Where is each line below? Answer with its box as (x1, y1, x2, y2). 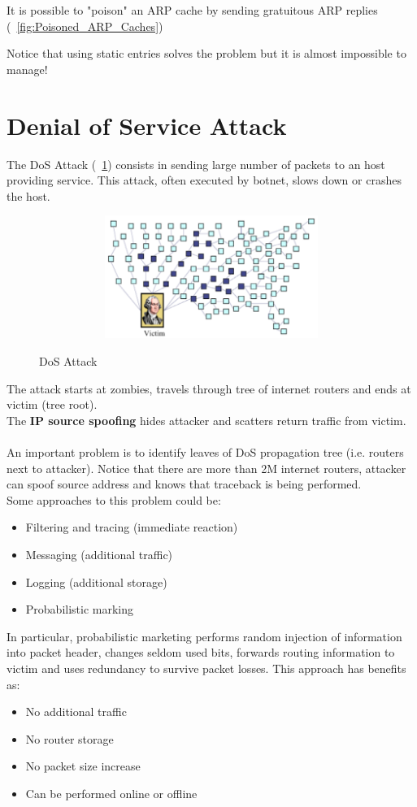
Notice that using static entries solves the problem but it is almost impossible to (7, 45, 406, 62)
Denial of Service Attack (7, 108, 287, 141)
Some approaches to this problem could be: (7, 491, 221, 508)
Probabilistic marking (25, 601, 134, 618)
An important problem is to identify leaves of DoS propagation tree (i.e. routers (7, 444, 404, 461)
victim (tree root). (7, 396, 98, 413)
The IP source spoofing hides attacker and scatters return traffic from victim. (7, 411, 406, 428)
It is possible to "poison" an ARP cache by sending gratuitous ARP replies (7, 2, 378, 18)
